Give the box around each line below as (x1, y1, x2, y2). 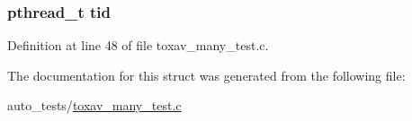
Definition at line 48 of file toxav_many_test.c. (7, 36, 269, 55)
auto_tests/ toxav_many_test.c (7, 96, 182, 115)
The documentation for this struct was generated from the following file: (7, 65, 406, 84)
